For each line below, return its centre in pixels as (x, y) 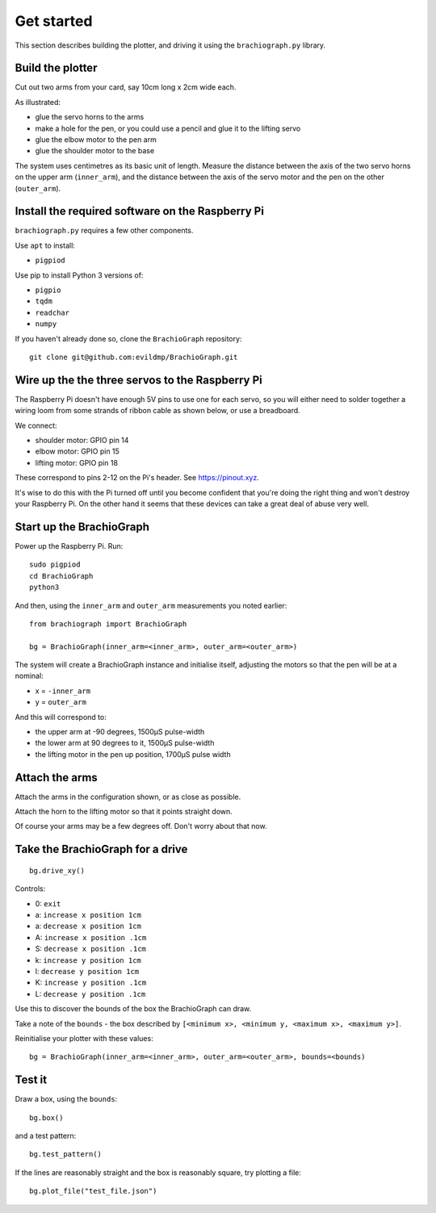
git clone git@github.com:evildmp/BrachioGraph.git (134, 357)
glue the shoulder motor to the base (95, 151)
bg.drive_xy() (57, 870)
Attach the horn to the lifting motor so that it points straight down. (124, 812)
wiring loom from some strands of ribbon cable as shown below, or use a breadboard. (157, 411)
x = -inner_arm (63, 691)
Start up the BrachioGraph (82, 527)
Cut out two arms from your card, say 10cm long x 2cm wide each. (126, 87)
